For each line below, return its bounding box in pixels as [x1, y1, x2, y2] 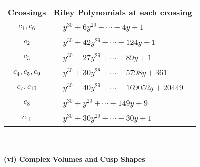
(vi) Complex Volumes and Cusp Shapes [4, 153, 145, 164]
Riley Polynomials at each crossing [53, 6, 192, 18]
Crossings [8, 6, 46, 18]
